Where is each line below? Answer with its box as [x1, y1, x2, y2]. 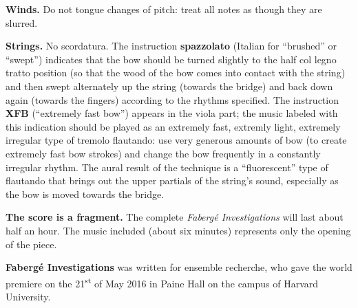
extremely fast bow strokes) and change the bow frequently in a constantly [6, 146, 321, 160]
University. [6, 289, 51, 303]
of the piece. [6, 236, 57, 251]
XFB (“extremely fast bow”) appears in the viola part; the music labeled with [6, 106, 338, 120]
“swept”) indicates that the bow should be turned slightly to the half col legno [6, 52, 337, 66]
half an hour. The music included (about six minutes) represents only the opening [6, 223, 351, 237]
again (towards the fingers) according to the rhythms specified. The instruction [6, 92, 339, 107]
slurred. [6, 15, 38, 30]
